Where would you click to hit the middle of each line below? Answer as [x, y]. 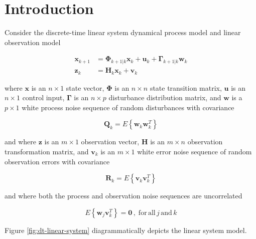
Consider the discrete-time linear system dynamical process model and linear [123, 32]
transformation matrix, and [47, 151]
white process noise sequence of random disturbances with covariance [128, 107]
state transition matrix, [186, 87]
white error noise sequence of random [195, 151]
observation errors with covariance [57, 161]
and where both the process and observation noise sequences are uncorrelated [123, 196]
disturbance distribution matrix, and [165, 97]
